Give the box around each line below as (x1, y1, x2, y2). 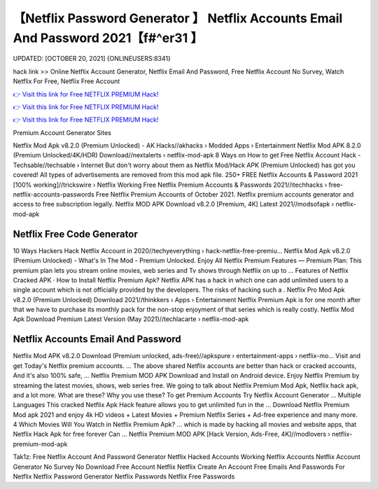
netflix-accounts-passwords (13, 190, 94, 199)
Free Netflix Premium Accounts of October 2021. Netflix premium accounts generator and (95, 190, 354, 199)
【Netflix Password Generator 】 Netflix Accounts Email (13, 10, 343, 26)
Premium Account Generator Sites (13, 128, 111, 136)
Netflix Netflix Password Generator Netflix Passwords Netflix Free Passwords (13, 472, 235, 481)
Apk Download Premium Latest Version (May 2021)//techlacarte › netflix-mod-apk (13, 315, 249, 323)
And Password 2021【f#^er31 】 (13, 30, 203, 45)
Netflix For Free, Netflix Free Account (13, 77, 120, 85)
